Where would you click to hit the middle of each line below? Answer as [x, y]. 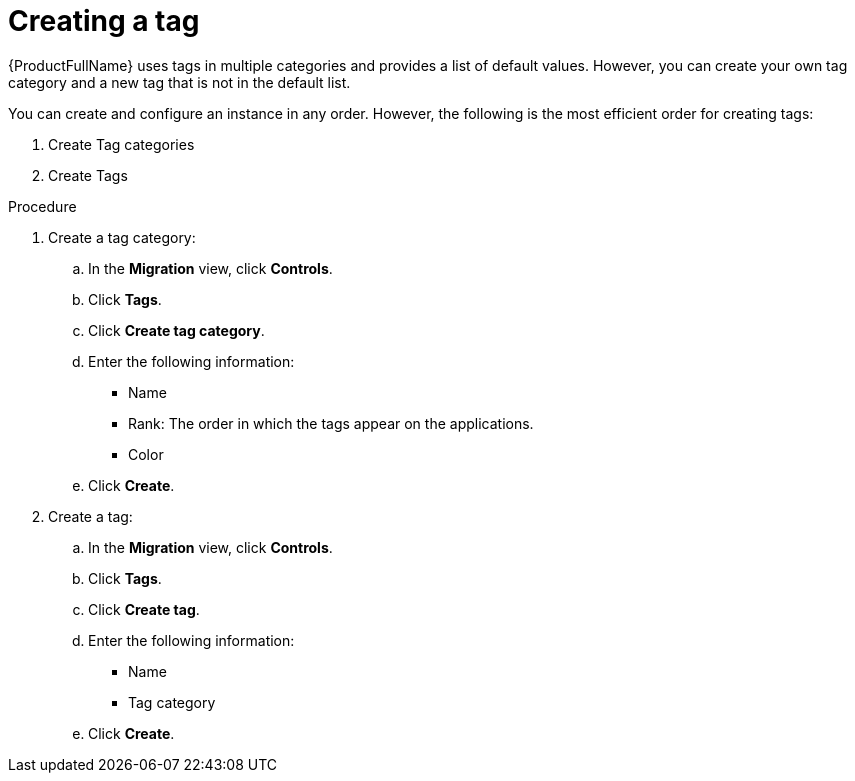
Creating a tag [104, 21]
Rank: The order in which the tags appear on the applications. [331, 423]
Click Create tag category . [176, 330]
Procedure [42, 206]
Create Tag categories [121, 144]
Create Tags [88, 175]
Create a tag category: [122, 237]
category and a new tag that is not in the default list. [179, 82]
